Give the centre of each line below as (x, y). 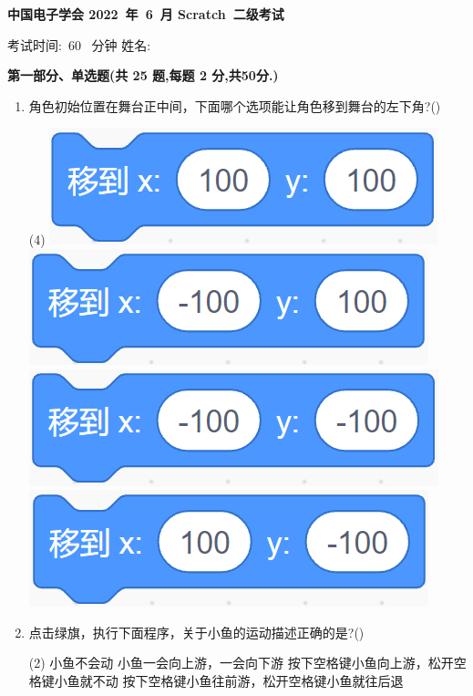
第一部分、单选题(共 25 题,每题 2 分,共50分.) (143, 75)
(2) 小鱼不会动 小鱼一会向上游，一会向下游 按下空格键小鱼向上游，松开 (241, 663)
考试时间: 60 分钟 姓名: (79, 44)
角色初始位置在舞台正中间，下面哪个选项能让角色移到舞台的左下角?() (235, 105)
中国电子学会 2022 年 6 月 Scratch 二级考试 (146, 14)
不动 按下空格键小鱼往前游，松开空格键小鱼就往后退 (248, 680)
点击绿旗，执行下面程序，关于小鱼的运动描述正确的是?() (196, 632)
